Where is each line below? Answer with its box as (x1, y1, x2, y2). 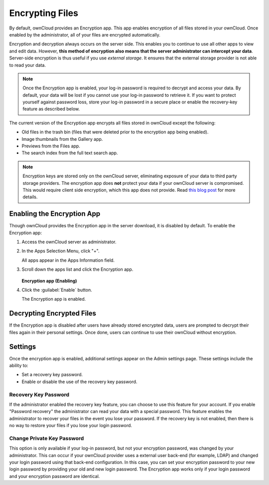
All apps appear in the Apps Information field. (21, 257, 115, 263)
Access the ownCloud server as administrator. (21, 239, 117, 245)
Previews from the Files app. (21, 143, 81, 149)
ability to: (9, 362, 28, 368)
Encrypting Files (9, 7, 78, 18)
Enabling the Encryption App (9, 210, 101, 218)
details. (22, 194, 38, 200)
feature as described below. (22, 106, 80, 112)
